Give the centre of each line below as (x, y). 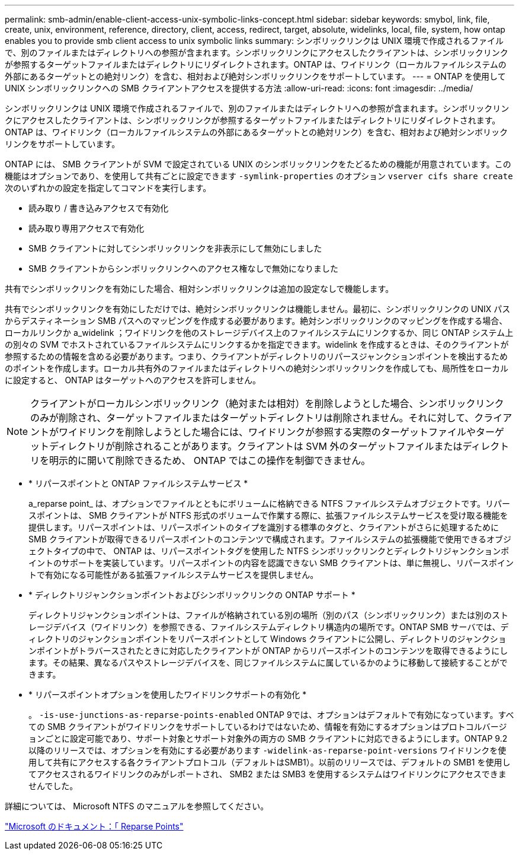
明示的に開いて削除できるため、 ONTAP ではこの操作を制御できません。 (210, 460)
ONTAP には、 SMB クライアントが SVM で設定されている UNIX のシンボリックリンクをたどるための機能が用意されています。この (258, 164)
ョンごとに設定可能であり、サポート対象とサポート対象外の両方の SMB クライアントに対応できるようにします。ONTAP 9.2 (268, 738)
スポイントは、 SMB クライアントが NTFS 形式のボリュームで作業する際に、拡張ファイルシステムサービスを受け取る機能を (268, 515)
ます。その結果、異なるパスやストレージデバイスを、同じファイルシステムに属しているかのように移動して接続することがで (268, 662)
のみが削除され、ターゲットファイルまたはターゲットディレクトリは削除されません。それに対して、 (252, 418)
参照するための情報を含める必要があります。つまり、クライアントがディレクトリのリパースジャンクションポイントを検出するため (257, 356)
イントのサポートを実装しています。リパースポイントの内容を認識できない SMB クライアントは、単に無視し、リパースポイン (271, 563)
